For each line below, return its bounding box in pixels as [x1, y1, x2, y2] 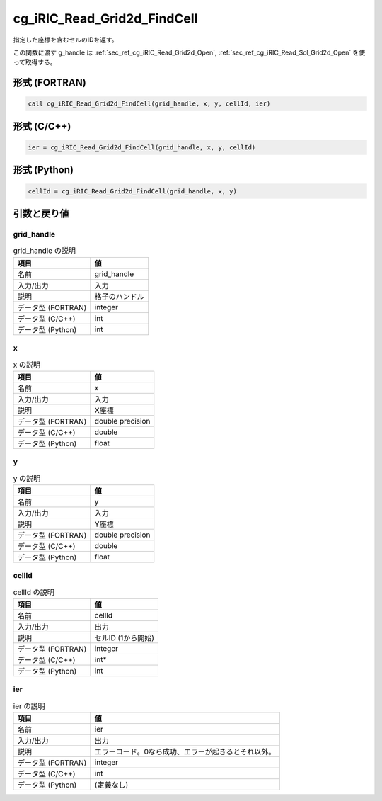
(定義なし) [94, 780, 129, 790]
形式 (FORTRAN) [13, 76, 86, 89]
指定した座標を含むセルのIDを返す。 [13, 35, 118, 44]
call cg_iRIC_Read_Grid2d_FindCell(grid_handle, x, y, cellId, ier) [28, 100, 271, 108]
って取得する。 [13, 58, 57, 67]
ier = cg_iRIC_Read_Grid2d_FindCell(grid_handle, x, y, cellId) [28, 143, 256, 152]
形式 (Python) [13, 164, 74, 176]
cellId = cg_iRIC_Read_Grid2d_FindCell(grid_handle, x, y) [28, 187, 237, 195]
